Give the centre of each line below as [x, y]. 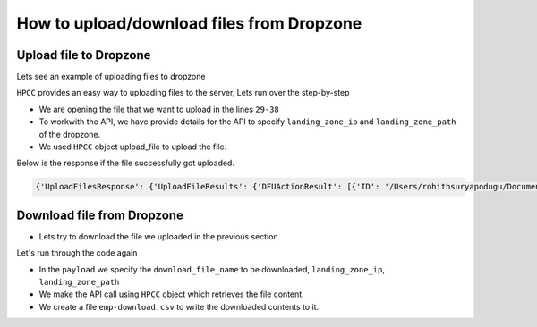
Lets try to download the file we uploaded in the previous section [158, 236]
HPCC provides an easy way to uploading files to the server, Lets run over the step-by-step [183, 93]
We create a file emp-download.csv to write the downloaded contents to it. [179, 306]
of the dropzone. [70, 134]
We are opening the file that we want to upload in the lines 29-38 [159, 109]
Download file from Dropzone [100, 215]
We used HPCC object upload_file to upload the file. [133, 147]
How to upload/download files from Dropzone [189, 23]
